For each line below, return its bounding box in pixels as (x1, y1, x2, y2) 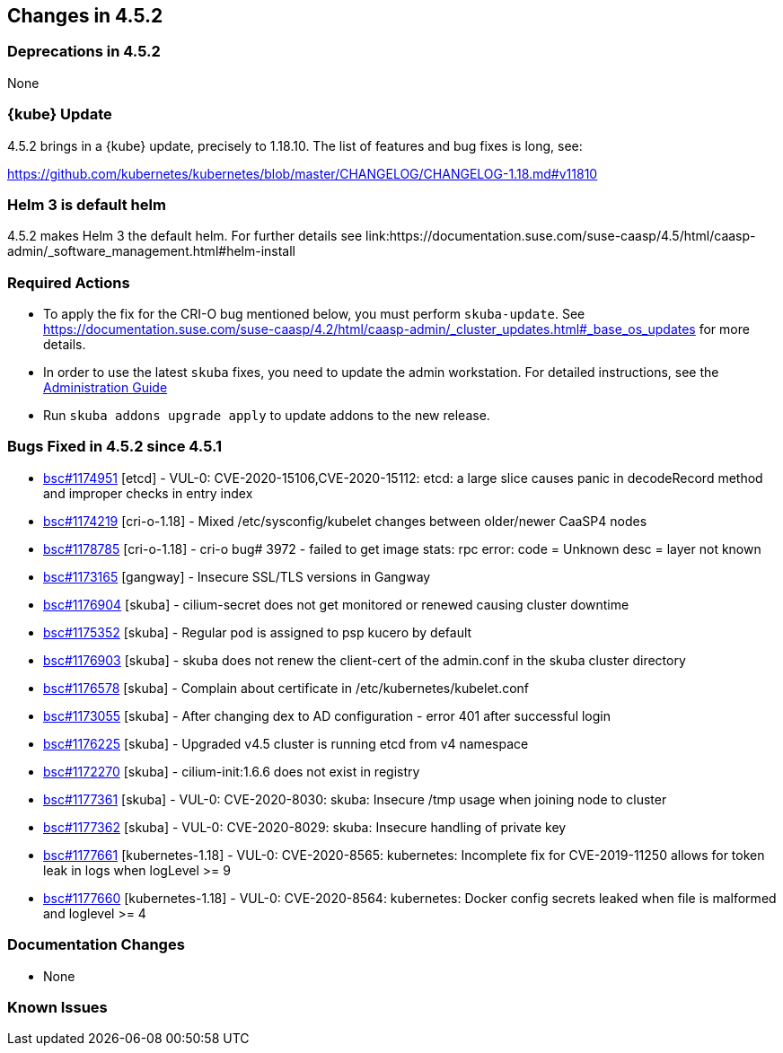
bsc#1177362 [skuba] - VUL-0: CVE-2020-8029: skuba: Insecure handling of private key (43, 819, 567, 835)
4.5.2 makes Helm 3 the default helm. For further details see (7, 228, 363, 244)
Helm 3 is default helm (7, 195, 166, 214)
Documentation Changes (7, 935, 185, 954)
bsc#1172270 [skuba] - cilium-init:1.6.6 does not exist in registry (43, 763, 420, 779)
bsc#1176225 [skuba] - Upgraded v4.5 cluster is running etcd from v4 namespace (43, 735, 529, 751)
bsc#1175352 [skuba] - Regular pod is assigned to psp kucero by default (43, 624, 472, 640)
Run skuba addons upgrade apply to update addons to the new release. (43, 408, 490, 424)
